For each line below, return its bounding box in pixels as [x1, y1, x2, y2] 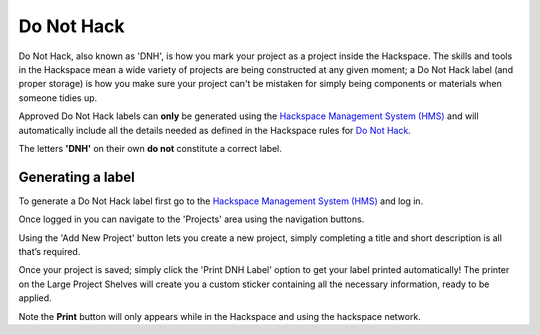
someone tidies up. [18, 91, 98, 104]
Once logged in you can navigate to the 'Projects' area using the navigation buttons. [18, 213, 365, 225]
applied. [18, 292, 52, 304]
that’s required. [18, 245, 81, 257]
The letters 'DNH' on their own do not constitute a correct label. [18, 142, 282, 154]
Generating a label [18, 168, 135, 185]
